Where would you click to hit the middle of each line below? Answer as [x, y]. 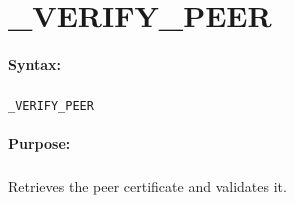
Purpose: [39, 143]
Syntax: [34, 63]
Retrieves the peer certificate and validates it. [147, 186]
